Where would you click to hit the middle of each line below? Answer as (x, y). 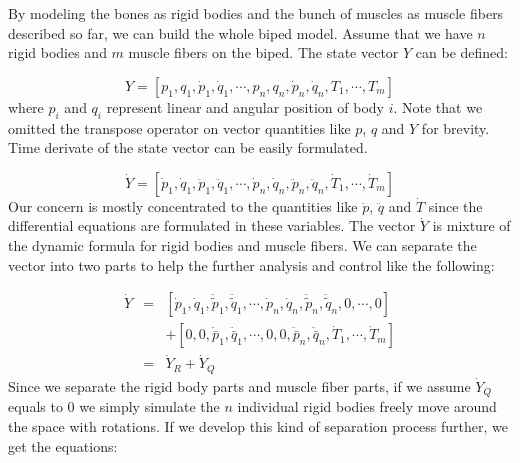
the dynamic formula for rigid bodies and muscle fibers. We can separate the (242, 244)
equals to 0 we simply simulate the (114, 406)
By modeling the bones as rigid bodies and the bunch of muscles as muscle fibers (256, 13)
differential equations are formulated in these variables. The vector (212, 225)
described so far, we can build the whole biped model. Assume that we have (240, 32)
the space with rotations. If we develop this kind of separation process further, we (258, 425)
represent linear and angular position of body (245, 106)
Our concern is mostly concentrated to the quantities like (183, 205)
